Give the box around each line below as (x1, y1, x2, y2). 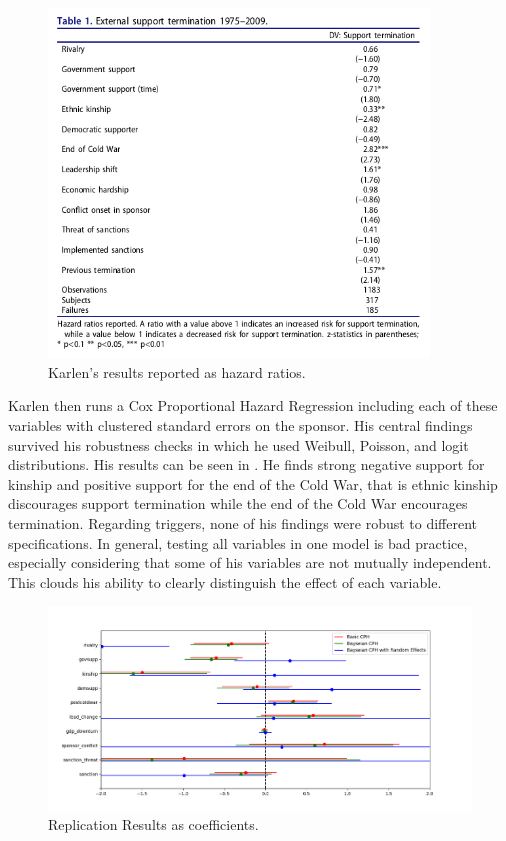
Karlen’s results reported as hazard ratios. (48, 361, 306, 382)
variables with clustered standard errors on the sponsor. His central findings (8, 414, 473, 435)
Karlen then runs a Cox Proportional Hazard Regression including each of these (8, 395, 498, 416)
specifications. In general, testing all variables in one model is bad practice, (8, 532, 468, 553)
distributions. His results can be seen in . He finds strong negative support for (8, 454, 485, 475)
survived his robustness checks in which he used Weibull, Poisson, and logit (8, 434, 469, 455)
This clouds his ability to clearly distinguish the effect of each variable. (8, 571, 442, 592)
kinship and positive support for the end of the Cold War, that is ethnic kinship (8, 473, 498, 494)
